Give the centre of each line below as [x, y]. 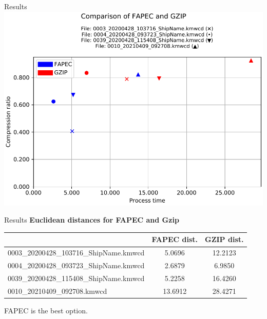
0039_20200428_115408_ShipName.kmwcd [76, 278]
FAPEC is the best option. [46, 310]
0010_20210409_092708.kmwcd [58, 291]
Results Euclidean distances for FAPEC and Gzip [92, 220]
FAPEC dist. [175, 239]
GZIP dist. [224, 239]
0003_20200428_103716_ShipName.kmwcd [76, 253]
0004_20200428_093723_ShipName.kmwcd [76, 265]
